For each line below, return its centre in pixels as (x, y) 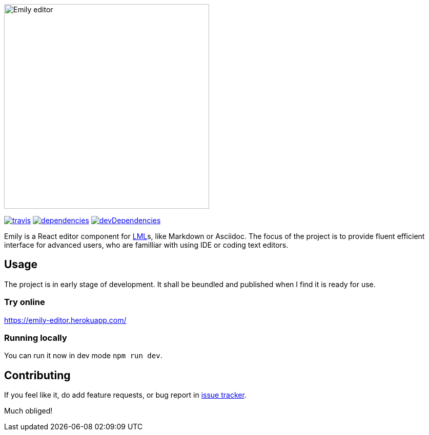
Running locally (36, 338)
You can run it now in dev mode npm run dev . (83, 356)
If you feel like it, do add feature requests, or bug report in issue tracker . (125, 395)
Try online (25, 302)
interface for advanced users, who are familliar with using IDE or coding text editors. (146, 245)
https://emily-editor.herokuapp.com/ (65, 320)
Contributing (37, 375)
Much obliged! (28, 411)
